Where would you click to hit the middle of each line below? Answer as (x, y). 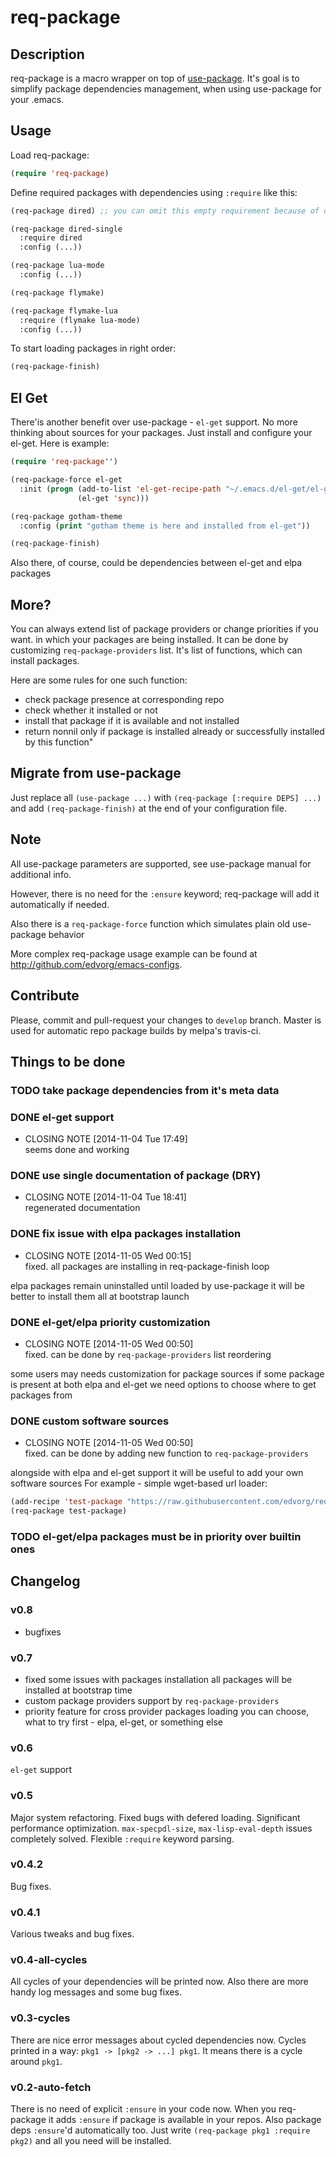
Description (47, 54)
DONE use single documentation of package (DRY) (136, 1176)
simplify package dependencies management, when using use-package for (166, 89)
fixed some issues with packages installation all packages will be (158, 1679)
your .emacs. (37, 99)
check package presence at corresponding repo (124, 700)
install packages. (45, 661)
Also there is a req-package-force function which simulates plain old (150, 923)
